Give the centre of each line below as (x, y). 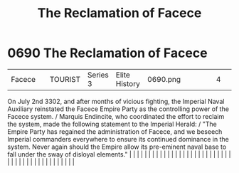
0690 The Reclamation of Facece (107, 53)
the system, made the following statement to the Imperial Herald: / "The (112, 124)
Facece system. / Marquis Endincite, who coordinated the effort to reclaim (116, 116)
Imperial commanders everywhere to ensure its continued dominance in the (118, 139)
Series (98, 75)
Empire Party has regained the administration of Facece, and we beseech (115, 131)
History (128, 83)
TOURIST (65, 79)
